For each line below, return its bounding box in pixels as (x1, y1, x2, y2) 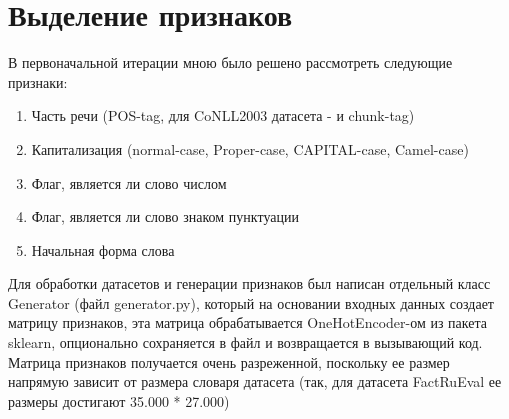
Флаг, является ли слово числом (31, 172, 227, 193)
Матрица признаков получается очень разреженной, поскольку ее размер (8, 351, 450, 372)
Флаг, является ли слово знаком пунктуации (31, 206, 299, 227)
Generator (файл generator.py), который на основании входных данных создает (8, 292, 494, 313)
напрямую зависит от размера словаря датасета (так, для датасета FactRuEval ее (8, 371, 502, 392)
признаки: (8, 71, 68, 92)
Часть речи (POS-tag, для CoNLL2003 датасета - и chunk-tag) (31, 105, 415, 126)
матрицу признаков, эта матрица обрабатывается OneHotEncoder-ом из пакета (8, 312, 487, 333)
